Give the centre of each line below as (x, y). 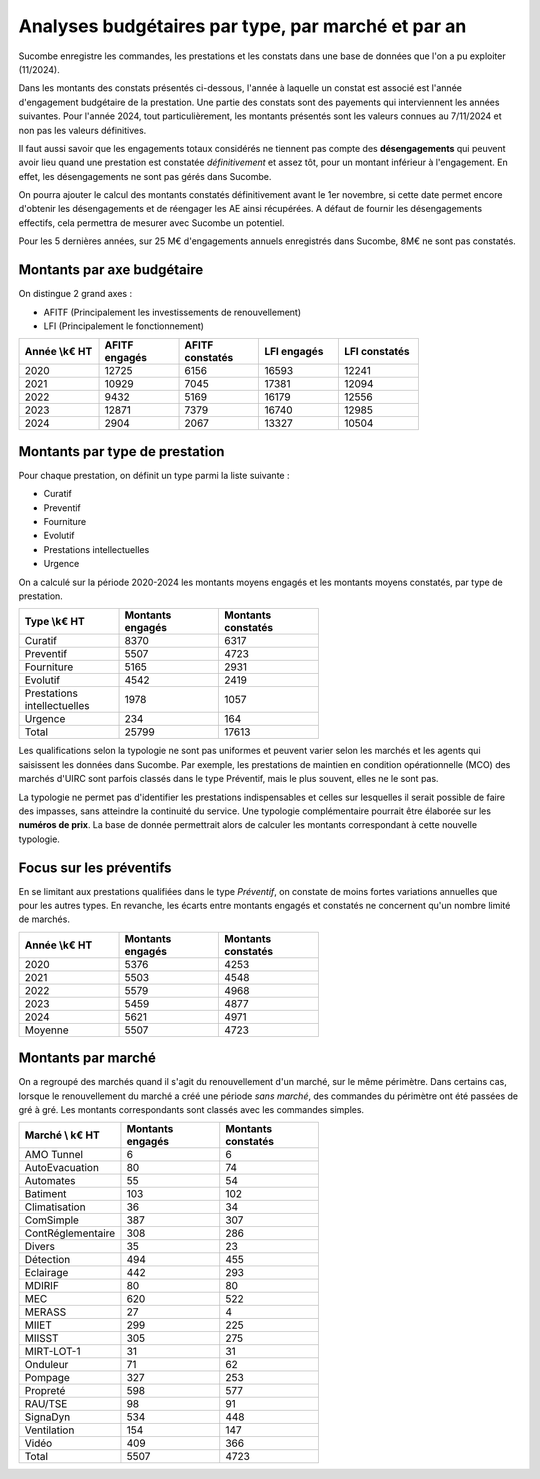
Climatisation (55, 1207)
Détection (47, 1260)
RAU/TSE (46, 1404)
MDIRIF (42, 1286)
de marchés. (44, 919)
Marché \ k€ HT (62, 1135)
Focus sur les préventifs (95, 867)
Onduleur (46, 1365)
